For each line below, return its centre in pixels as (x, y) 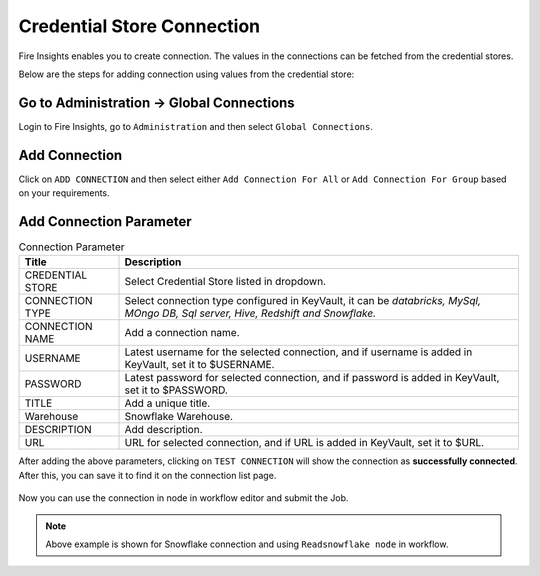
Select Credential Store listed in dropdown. (225, 282)
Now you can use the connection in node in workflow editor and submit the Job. (183, 498)
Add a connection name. (182, 333)
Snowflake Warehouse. (179, 417)
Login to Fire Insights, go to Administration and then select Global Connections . (196, 126)
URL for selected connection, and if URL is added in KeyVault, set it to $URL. (304, 443)
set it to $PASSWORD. (176, 390)
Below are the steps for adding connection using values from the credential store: (186, 74)
